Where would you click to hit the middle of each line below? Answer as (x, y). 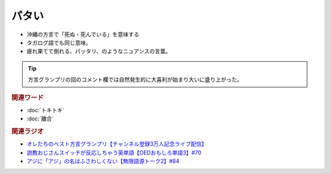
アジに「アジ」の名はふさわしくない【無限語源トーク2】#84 (103, 161)
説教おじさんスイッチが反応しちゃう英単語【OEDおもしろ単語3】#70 (114, 153)
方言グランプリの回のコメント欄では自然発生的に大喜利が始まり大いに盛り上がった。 (135, 80)
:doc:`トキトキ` (46, 110)
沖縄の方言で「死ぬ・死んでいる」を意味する (83, 34)
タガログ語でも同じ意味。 (59, 42)
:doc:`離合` (40, 119)
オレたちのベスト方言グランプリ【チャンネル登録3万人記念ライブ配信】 (117, 144)
